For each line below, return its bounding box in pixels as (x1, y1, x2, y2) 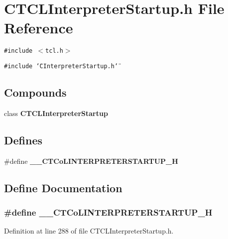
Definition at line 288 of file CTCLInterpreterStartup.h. (4, 226, 174, 236)
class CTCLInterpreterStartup (4, 108, 108, 118)
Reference (4, 17, 73, 38)
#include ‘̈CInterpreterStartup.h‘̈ (4, 62, 118, 70)
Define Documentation (4, 180, 122, 195)
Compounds (4, 85, 67, 100)
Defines (4, 132, 43, 147)
